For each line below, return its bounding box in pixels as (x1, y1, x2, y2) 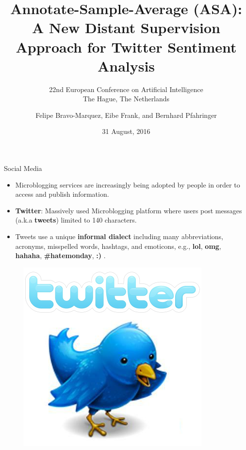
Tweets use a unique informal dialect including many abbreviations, (15, 231, 223, 242)
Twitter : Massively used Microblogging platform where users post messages (15, 205, 242, 215)
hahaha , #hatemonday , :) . (15, 250, 106, 261)
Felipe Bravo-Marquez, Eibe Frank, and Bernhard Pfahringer (35, 110, 217, 120)
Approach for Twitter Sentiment (16, 37, 237, 56)
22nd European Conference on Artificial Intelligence (49, 84, 203, 94)
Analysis (97, 56, 155, 75)
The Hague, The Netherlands (82, 94, 170, 104)
